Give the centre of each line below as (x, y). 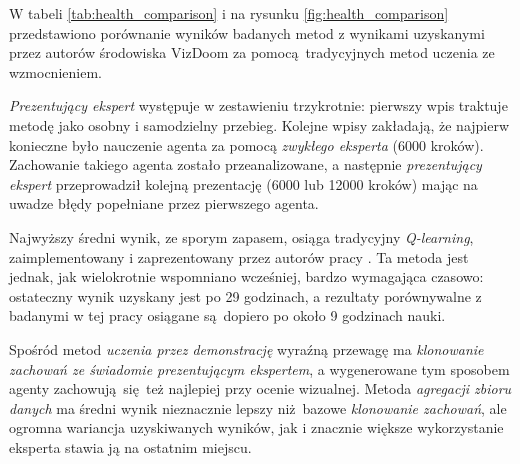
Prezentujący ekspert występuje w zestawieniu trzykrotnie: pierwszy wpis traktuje (258, 105)
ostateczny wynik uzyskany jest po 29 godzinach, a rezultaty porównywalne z (245, 295)
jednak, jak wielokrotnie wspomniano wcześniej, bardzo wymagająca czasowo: (246, 276)
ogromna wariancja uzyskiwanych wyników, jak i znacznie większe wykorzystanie (256, 427)
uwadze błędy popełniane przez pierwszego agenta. (164, 203)
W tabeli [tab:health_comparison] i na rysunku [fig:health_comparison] (229, 13)
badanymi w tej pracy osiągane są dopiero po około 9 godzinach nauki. (227, 315)
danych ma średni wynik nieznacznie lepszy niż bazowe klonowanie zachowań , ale (258, 407)
